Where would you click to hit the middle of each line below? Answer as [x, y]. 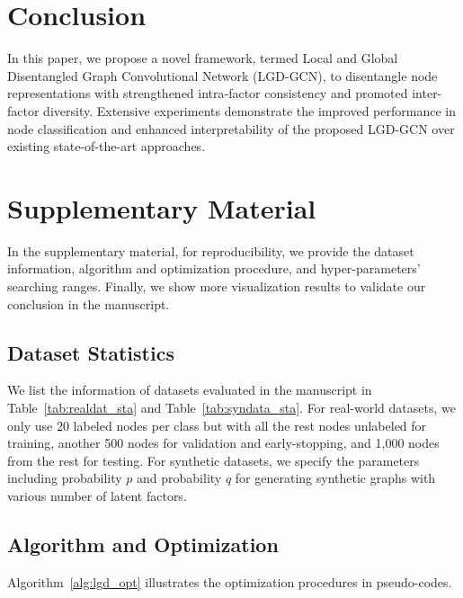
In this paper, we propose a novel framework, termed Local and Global [203, 58]
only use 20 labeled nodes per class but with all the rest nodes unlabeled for [217, 425]
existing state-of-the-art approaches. [107, 146]
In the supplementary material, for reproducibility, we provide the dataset [211, 250]
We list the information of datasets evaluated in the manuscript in [190, 390]
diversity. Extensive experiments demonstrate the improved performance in [249, 110]
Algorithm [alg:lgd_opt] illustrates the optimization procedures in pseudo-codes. [230, 581]
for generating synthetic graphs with [335, 478]
